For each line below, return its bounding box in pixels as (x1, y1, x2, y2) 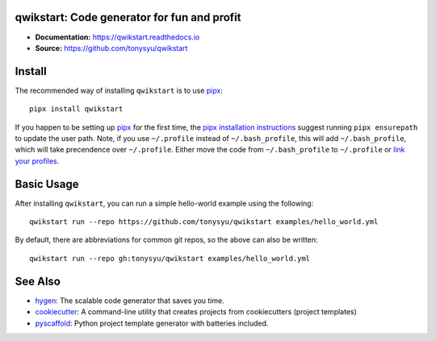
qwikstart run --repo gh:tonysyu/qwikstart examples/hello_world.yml (29, 254, 311, 263)
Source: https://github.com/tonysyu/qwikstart (35, 43, 188, 52)
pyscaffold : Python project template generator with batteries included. (35, 318, 269, 328)
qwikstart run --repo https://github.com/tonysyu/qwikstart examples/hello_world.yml (29, 218, 379, 227)
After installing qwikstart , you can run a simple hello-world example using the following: (15, 198, 314, 208)
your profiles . (15, 156, 60, 165)
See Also (15, 274, 61, 288)
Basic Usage (15, 177, 79, 191)
